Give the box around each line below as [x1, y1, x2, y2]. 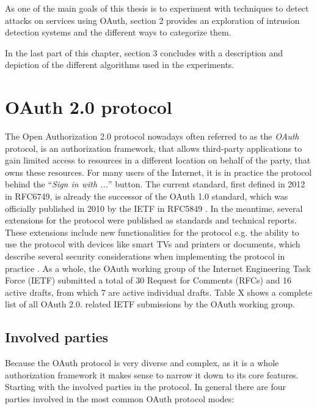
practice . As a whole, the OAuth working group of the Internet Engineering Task [5, 261, 311, 274]
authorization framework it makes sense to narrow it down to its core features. [5, 368, 299, 381]
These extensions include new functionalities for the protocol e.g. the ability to [5, 225, 299, 238]
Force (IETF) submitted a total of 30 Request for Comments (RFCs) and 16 [5, 274, 291, 287]
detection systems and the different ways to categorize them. [5, 26, 231, 39]
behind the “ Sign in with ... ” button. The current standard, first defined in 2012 [5, 178, 305, 190]
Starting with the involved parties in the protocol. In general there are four [5, 380, 286, 393]
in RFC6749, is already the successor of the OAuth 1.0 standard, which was [5, 190, 288, 203]
